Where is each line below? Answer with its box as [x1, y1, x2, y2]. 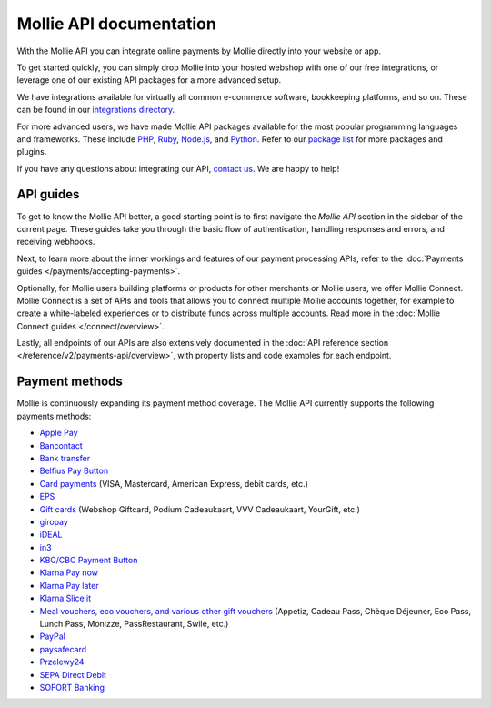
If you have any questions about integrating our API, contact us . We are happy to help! [16, 163, 340, 174]
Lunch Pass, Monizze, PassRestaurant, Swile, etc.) [39, 619, 229, 630]
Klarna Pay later [39, 580, 99, 591]
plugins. [16, 147, 47, 157]
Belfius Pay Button [39, 465, 109, 477]
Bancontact [39, 440, 84, 450]
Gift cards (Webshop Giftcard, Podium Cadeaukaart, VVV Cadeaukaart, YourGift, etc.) [39, 503, 361, 514]
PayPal [39, 631, 65, 642]
